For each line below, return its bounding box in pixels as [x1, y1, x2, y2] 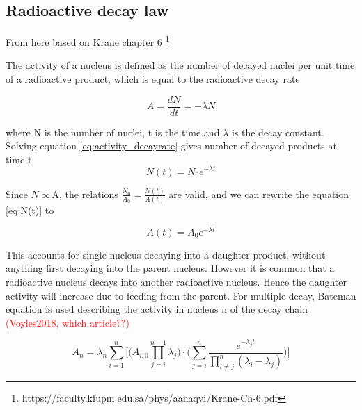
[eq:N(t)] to [6, 203, 54, 218]
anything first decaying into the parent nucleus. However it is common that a [6, 261, 335, 275]
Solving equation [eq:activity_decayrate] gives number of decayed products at [6, 138, 337, 153]
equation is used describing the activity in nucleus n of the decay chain [6, 302, 308, 316]
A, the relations [52, 186, 118, 201]
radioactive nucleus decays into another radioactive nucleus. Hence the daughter [6, 274, 347, 289]
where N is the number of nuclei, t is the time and [6, 124, 220, 139]
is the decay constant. [231, 124, 324, 139]
